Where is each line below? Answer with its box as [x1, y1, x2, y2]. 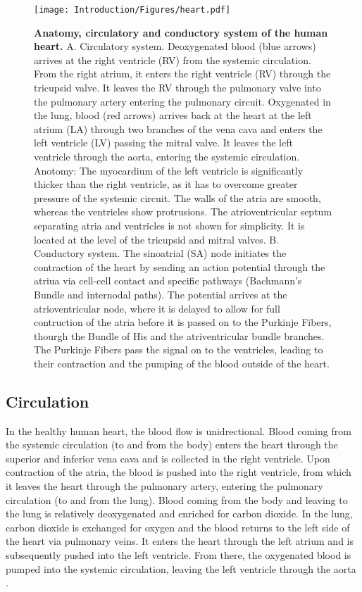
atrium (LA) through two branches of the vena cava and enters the [34, 121, 323, 136]
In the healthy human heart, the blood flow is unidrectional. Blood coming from [6, 423, 351, 438]
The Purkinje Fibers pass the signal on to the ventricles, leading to [34, 342, 323, 357]
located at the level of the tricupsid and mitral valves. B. [34, 232, 280, 246]
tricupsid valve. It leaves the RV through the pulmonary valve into [34, 80, 321, 95]
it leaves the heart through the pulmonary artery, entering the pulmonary [6, 479, 323, 493]
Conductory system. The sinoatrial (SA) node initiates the [34, 246, 287, 260]
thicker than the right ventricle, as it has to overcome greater [34, 177, 298, 191]
